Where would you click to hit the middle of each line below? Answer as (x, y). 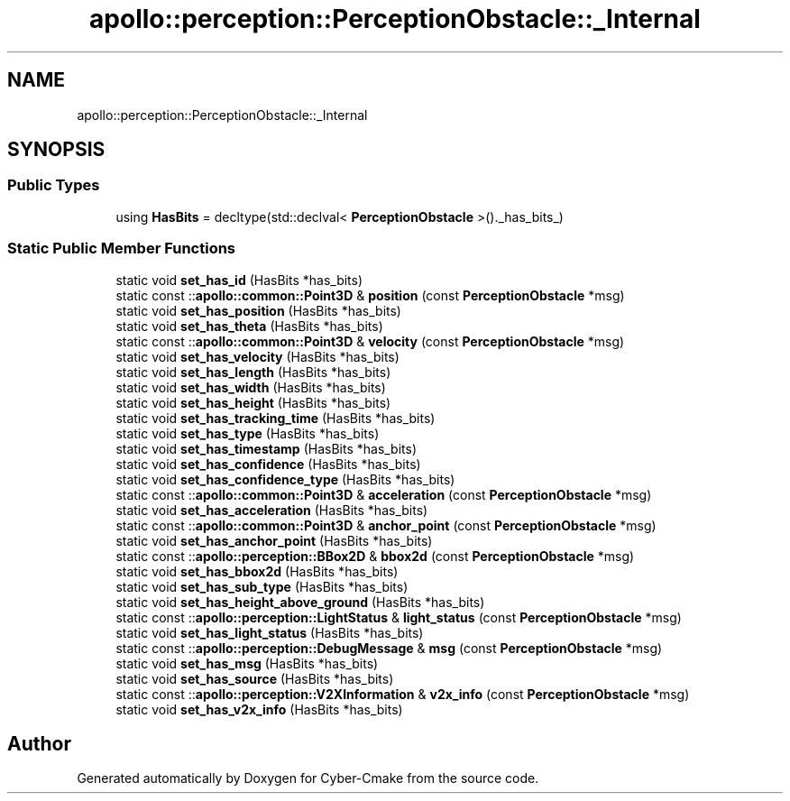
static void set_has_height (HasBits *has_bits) (253, 402)
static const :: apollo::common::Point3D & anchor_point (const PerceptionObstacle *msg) (386, 525)
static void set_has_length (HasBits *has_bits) (253, 372)
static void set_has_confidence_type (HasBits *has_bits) (285, 479)
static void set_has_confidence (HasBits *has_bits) (268, 464)
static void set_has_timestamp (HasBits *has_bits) (266, 448)
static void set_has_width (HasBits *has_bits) (251, 387)
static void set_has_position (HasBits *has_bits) (258, 310)
